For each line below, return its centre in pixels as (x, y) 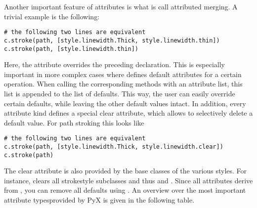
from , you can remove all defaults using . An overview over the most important (125, 190)
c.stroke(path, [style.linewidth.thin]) (71, 49)
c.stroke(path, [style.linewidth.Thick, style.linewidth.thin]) (112, 40)
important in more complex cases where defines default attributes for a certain (123, 74)
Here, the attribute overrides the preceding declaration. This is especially (114, 64)
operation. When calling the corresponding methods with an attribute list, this (123, 84)
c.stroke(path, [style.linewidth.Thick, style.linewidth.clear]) (114, 146)
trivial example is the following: (52, 16)
